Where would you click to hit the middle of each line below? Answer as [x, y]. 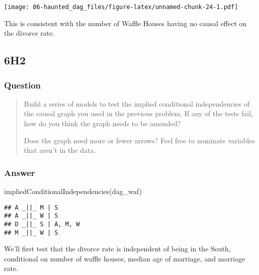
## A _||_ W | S [31, 216]
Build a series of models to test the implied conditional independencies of [137, 103]
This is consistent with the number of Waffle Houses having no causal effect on [125, 23]
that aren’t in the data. [60, 150]
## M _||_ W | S [31, 233]
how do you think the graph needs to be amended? [102, 123]
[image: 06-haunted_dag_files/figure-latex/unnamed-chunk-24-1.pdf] [121, 7]
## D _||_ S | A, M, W [42, 224]
